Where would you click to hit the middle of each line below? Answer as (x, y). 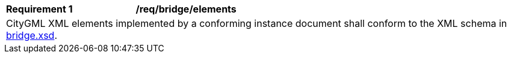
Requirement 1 (39, 9)
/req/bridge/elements (186, 9)
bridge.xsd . (32, 35)
